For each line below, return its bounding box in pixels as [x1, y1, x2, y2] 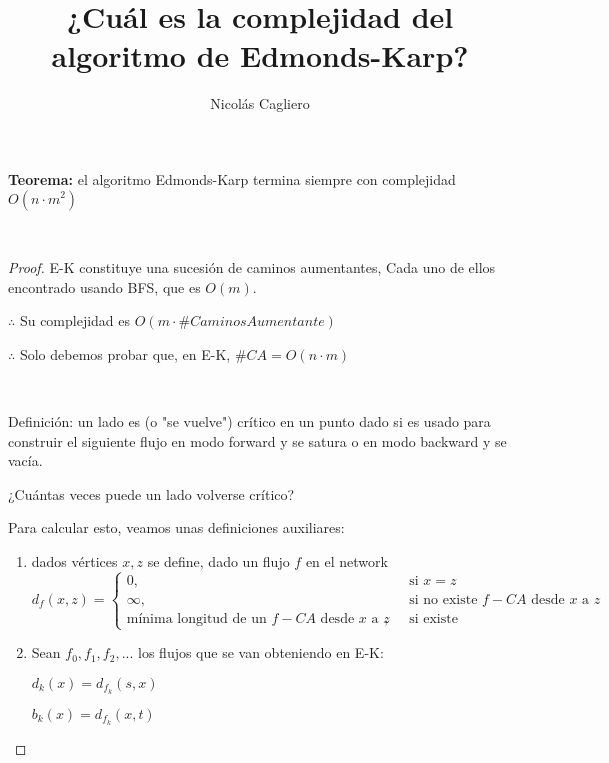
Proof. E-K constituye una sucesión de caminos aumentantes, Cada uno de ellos [8, 257, 496, 278]
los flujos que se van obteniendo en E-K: [138, 642, 384, 663]
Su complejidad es [19, 310, 131, 331]
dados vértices [31, 551, 118, 572]
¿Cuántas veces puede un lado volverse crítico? [8, 483, 295, 504]
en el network [305, 551, 388, 572]
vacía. [8, 450, 43, 471]
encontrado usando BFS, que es [8, 276, 201, 297]
